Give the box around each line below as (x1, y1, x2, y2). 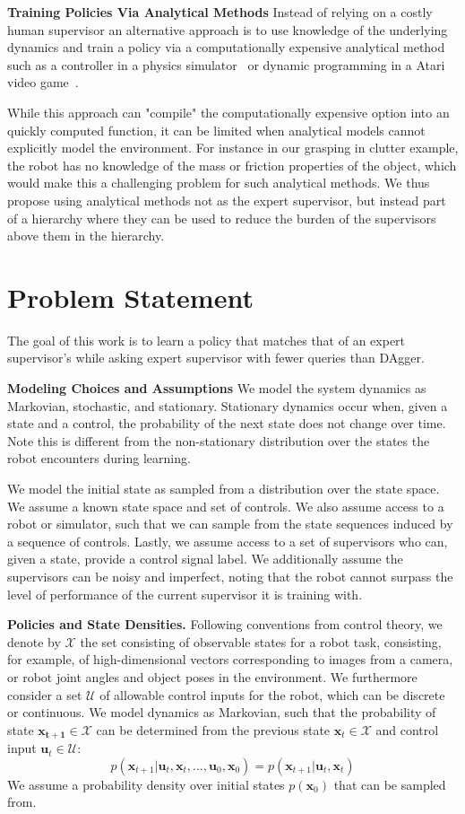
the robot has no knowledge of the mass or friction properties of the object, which (7, 155, 457, 174)
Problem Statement (7, 278, 254, 315)
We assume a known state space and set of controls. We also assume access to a (7, 496, 444, 515)
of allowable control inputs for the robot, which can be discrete (99, 685, 445, 704)
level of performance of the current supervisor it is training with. (7, 584, 363, 603)
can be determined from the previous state (96, 720, 331, 739)
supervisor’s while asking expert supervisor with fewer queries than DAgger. (7, 348, 425, 367)
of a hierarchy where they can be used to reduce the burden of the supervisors (7, 208, 436, 227)
